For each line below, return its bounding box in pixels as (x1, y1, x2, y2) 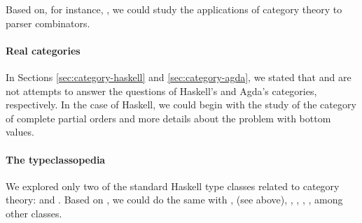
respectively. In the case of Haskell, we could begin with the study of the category (6, 97, 356, 112)
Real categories (6, 43, 81, 57)
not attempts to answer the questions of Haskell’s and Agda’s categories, (6, 83, 317, 98)
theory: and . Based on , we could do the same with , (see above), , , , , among (6, 192, 343, 207)
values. (6, 124, 34, 139)
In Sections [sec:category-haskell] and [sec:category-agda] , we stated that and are (6, 69, 351, 84)
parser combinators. (6, 15, 90, 30)
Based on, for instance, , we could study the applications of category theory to (6, 2, 342, 16)
